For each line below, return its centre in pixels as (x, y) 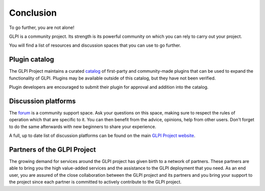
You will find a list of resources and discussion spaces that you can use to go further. (95, 45)
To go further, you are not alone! (42, 27)
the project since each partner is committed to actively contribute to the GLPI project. (95, 182)
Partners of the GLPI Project (53, 150)
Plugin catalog (31, 60)
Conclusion (33, 13)
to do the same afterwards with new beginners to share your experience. (83, 126)
